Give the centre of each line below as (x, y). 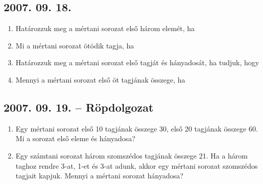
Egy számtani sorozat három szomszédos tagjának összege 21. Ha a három (132, 155)
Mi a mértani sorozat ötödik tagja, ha (75, 45)
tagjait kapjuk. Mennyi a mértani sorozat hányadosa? (99, 176)
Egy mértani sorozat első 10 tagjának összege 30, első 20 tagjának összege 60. (137, 128)
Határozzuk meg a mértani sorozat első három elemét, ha (105, 28)
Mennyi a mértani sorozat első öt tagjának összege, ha (100, 79)
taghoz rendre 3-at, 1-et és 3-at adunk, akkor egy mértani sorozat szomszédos (137, 165)
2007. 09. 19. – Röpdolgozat (79, 107)
